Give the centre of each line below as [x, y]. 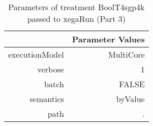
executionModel [36, 54]
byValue [130, 99]
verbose [51, 69]
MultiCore [127, 54]
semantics [47, 99]
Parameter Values [108, 39]
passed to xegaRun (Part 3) [76, 19]
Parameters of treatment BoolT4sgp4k [76, 7]
